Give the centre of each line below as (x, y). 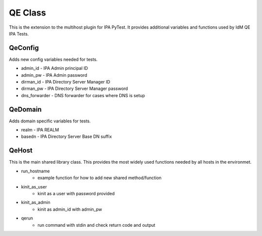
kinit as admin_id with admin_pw (70, 209)
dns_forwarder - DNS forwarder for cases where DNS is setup (83, 95)
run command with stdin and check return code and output (96, 225)
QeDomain (25, 109)
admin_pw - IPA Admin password (54, 75)
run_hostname (35, 171)
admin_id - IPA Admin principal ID (55, 68)
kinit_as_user (34, 186)
